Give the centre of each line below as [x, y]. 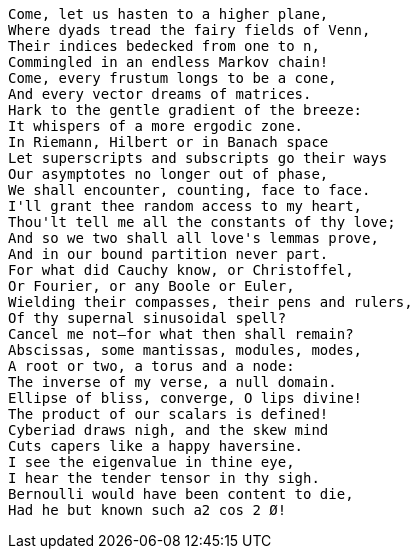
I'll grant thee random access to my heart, [185, 206]
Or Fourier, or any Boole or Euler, [151, 286]
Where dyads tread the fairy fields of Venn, [189, 30]
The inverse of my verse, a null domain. [172, 382]
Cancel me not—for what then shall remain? [181, 334]
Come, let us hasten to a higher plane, [168, 14]
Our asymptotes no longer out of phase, [168, 174]
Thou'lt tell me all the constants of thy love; [202, 222]
